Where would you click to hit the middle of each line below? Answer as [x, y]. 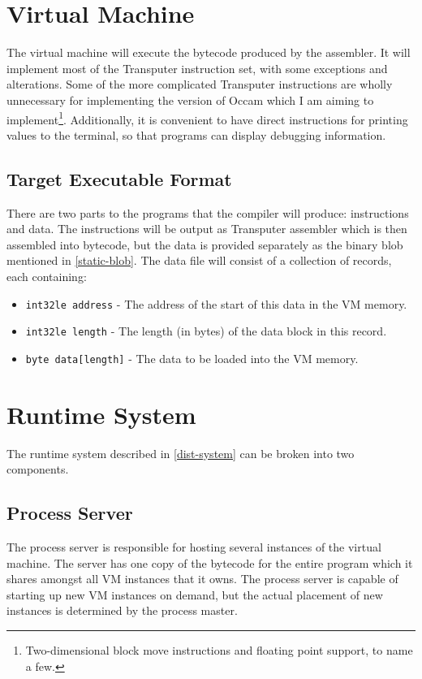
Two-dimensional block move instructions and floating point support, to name [219, 649]
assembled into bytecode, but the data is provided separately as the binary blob [205, 244]
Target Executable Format [119, 178]
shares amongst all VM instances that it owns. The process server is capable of [202, 579]
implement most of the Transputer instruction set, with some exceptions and [197, 68]
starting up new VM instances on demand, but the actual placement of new [195, 594]
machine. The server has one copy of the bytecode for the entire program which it [210, 562]
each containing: [47, 276]
